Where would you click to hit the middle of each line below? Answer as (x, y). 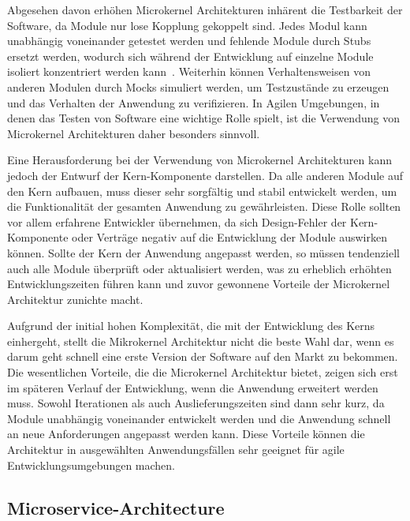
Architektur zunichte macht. (75, 299)
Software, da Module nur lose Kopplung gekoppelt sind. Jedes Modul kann (187, 25)
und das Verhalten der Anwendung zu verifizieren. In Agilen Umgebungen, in (194, 102)
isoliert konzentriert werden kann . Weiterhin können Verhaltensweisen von (189, 71)
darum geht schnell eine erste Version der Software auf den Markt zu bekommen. (203, 356)
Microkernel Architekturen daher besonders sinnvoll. (134, 133)
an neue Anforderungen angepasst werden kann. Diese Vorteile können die (186, 434)
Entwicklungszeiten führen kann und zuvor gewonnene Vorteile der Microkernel (199, 284)
